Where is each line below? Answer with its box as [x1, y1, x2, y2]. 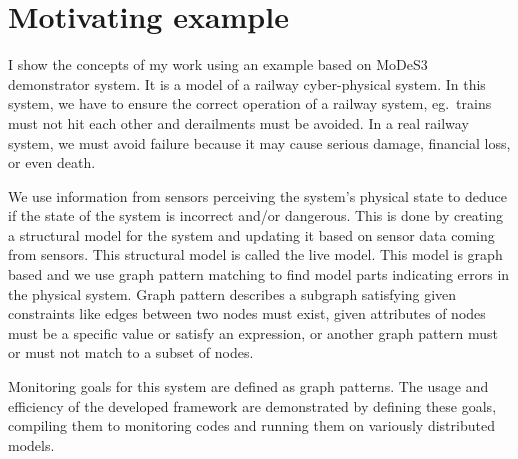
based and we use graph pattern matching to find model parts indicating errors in [8, 264, 510, 285]
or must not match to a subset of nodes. [8, 342, 254, 363]
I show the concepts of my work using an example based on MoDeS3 [8, 54, 428, 75]
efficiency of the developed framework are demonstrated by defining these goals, [8, 395, 497, 416]
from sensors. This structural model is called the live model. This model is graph [8, 244, 503, 265]
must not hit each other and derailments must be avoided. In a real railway [8, 112, 469, 133]
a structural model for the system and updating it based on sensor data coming [8, 224, 495, 245]
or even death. [8, 152, 96, 173]
